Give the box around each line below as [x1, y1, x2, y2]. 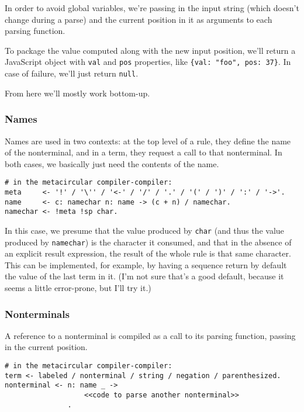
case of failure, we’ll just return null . [5, 67, 139, 79]
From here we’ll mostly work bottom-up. [5, 86, 150, 99]
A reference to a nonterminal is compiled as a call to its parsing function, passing [5, 329, 296, 341]
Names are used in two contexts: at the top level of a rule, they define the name [5, 134, 291, 147]
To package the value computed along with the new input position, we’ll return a [5, 44, 296, 56]
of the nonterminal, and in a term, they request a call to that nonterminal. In [5, 146, 282, 158]
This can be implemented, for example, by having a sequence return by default [5, 258, 287, 271]
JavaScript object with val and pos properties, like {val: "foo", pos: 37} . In [5, 56, 291, 68]
